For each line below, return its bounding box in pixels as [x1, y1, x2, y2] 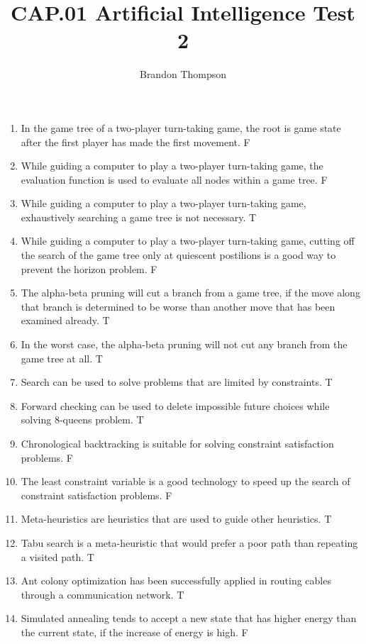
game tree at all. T [21, 350, 103, 365]
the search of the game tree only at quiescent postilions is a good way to [21, 248, 336, 262]
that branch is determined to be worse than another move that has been [21, 299, 335, 313]
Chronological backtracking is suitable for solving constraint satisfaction [21, 436, 334, 450]
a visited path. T [21, 549, 94, 564]
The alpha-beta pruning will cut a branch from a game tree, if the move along [21, 285, 360, 300]
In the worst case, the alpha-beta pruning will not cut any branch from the [21, 337, 348, 352]
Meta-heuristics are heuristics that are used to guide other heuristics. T [21, 511, 332, 526]
